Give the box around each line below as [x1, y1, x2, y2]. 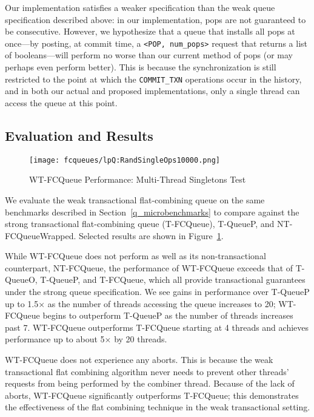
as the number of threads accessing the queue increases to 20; [47, 297, 276, 310]
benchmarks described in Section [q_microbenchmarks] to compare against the [5, 205, 299, 218]
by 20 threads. [114, 333, 167, 345]
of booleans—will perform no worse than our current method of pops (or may [5, 49, 293, 61]
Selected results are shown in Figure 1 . [78, 229, 224, 242]
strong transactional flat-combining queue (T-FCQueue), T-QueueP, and [5, 217, 275, 230]
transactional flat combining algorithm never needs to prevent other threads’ [5, 365, 289, 378]
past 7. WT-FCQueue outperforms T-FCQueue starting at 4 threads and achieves [5, 320, 309, 333]
